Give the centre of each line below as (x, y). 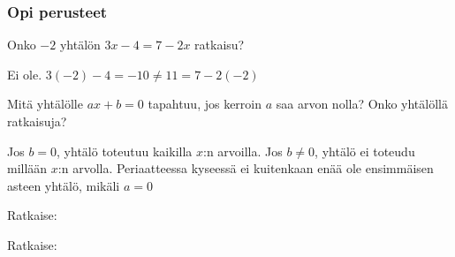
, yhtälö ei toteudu (365, 151)
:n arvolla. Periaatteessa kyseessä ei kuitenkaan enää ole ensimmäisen (246, 168)
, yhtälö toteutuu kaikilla (125, 151)
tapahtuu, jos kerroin (205, 104)
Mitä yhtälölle (45, 104)
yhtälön (80, 45)
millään (27, 168)
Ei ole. (25, 74)
